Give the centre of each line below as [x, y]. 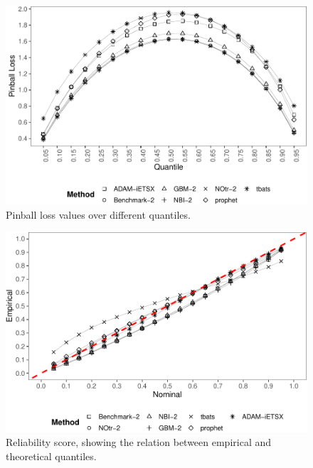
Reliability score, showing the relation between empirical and [139, 442]
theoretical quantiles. [51, 456]
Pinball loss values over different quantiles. [98, 214]
